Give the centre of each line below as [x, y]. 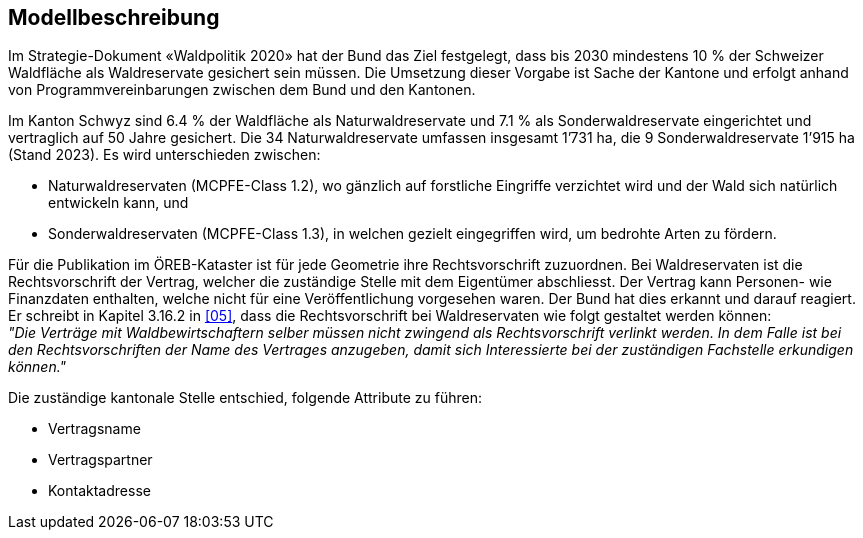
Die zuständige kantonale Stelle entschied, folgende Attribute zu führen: [245, 398]
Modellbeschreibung [114, 17]
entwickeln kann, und [118, 203]
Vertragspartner [100, 460]
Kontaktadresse [99, 491]
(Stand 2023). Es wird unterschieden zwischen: [164, 155]
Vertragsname [94, 429]
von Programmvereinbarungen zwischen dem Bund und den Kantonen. [242, 90]
